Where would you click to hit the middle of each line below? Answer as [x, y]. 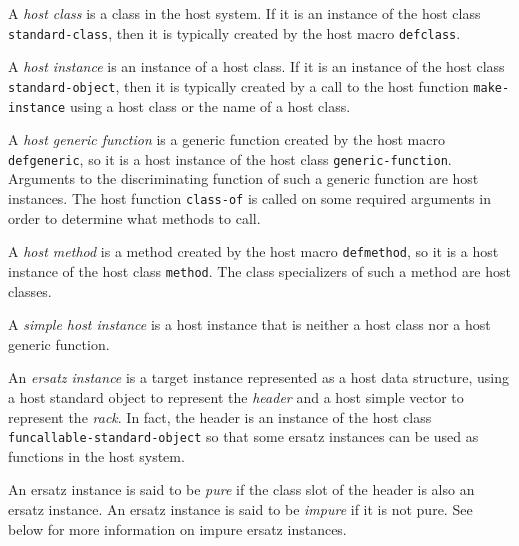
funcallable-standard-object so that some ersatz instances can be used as [243, 436]
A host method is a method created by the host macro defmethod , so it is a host [253, 251]
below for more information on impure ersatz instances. [177, 528]
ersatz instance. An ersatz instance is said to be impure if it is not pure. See [240, 508]
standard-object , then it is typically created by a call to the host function [238, 85]
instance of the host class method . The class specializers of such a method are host [259, 270]
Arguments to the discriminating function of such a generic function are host [243, 178]
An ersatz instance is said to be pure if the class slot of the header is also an [241, 489]
